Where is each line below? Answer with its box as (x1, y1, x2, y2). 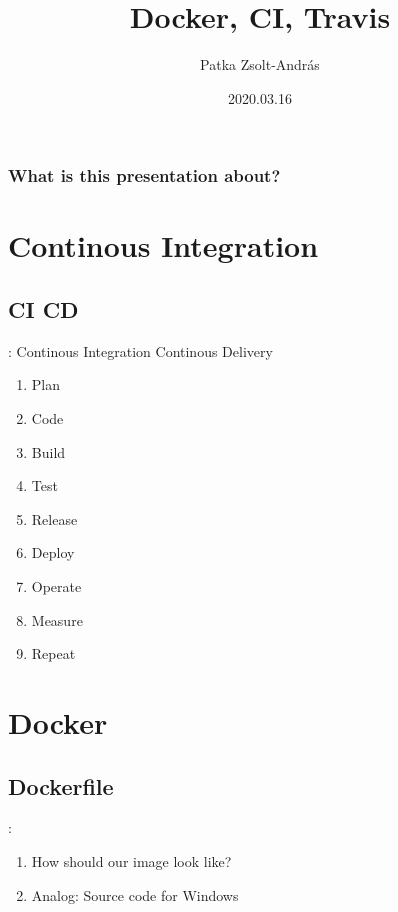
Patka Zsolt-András (200, 54, 320, 75)
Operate (31, 575, 82, 596)
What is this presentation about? (8, 163, 281, 188)
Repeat (31, 643, 76, 664)
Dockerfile (8, 770, 114, 801)
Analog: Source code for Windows (31, 884, 239, 905)
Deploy (31, 542, 75, 563)
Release (31, 508, 78, 529)
